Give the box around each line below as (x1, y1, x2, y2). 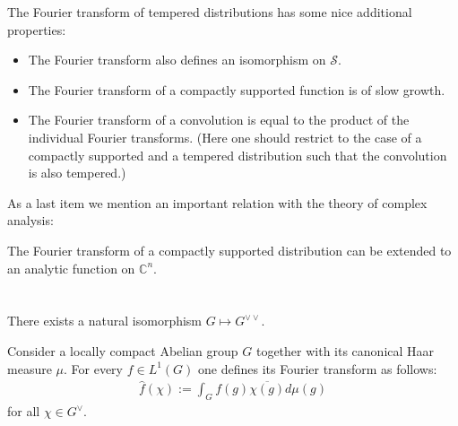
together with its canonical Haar (255, 341, 435, 360)
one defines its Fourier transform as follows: (198, 359, 437, 378)
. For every (64, 359, 123, 378)
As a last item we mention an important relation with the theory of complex (7, 193, 428, 212)
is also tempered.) (28, 163, 126, 182)
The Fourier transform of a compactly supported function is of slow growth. (28, 80, 445, 99)
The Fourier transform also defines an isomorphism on (28, 50, 326, 69)
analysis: (7, 211, 54, 230)
